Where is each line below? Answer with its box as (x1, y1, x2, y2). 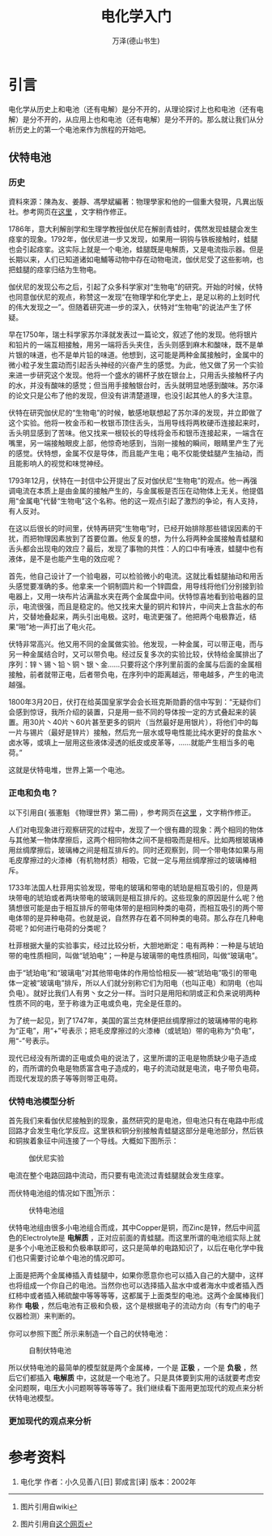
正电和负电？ (8, 787, 59, 799)
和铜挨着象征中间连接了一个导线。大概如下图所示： (8, 1136, 179, 1146)
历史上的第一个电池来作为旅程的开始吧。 (15, 124, 151, 134)
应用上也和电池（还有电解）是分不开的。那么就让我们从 (71, 114, 257, 124)
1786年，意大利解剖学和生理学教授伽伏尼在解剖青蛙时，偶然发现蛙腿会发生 (8, 224, 258, 234)
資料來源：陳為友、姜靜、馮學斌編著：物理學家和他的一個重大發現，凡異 (8, 196, 249, 207)
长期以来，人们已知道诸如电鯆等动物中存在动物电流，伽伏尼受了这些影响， (8, 255, 257, 265)
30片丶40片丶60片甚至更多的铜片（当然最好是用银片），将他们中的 (29, 718, 252, 727)
